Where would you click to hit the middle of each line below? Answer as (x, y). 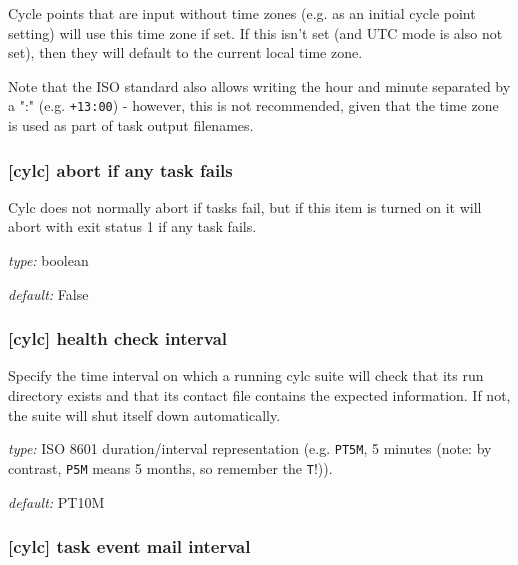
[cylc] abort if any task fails (120, 169)
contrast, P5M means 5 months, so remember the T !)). (170, 467)
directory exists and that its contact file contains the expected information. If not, (259, 395)
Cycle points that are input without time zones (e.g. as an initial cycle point (242, 13)
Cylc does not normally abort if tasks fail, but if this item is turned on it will (245, 206)
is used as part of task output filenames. (131, 125)
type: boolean (48, 260)
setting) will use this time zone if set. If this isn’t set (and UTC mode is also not (255, 32)
